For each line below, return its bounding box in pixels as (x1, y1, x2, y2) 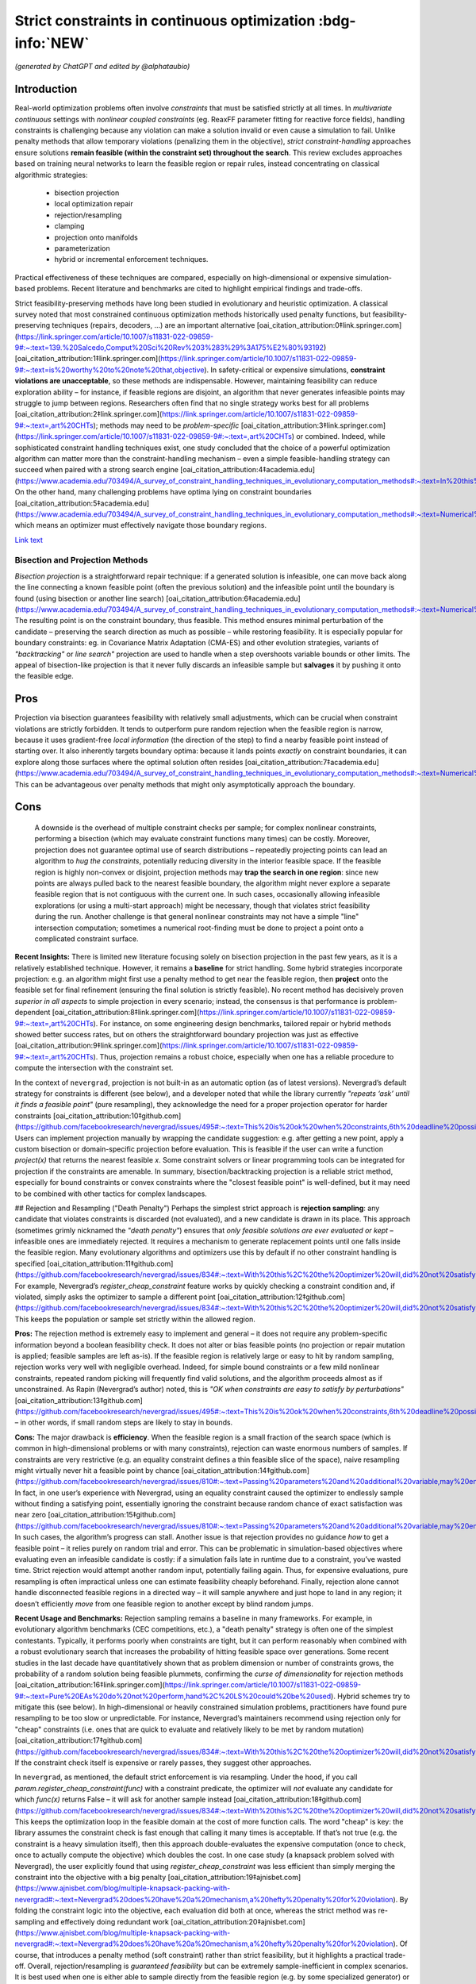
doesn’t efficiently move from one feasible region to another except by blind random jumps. (14, 1599, 313, 1609)
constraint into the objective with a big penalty (14, 1872, 167, 1882)
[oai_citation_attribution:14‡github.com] (181, 1465, 309, 1475)
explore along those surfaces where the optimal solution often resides (14, 757, 244, 767)
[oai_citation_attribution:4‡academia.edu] (179, 465, 316, 475)
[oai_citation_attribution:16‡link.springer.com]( (14, 1680, 166, 1690)
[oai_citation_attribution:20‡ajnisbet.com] (171, 1917, 305, 1926)
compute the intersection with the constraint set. (14, 1063, 174, 1073)
